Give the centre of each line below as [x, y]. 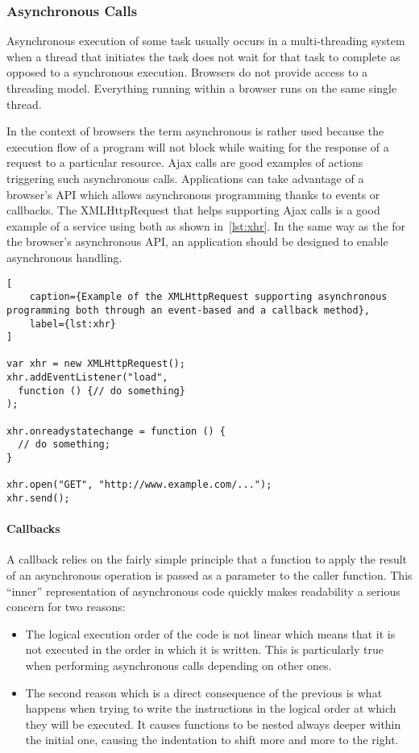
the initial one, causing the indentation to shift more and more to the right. [212, 740]
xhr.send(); [38, 499]
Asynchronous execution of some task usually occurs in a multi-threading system [206, 41]
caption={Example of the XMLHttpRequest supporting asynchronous [208, 297]
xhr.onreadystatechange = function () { [116, 431]
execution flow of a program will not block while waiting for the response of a [198, 146]
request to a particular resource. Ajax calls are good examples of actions [185, 162]
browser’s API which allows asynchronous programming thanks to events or [193, 194]
